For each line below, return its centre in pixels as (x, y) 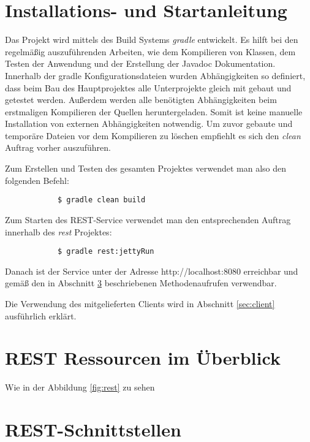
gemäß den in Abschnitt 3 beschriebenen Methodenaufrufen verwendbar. (141, 283)
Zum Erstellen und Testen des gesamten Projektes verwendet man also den (146, 168)
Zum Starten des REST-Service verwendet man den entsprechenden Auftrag (148, 219)
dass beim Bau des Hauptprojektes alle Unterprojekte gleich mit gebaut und (148, 87)
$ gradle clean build (101, 200)
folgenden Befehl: (37, 180)
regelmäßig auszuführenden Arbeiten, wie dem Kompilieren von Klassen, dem (150, 51)
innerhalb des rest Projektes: (59, 231)
